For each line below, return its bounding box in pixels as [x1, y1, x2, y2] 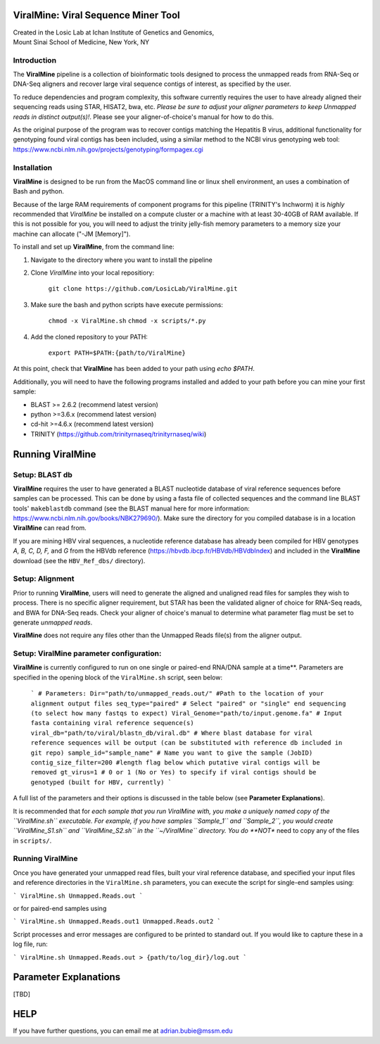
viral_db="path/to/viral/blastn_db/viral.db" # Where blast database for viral [30, 729, 313, 737]
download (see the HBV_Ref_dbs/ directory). [13, 556, 146, 565]
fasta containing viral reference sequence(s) [30, 719, 194, 727]
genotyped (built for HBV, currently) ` [30, 778, 172, 786]
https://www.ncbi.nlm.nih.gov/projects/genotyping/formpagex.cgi [13, 145, 203, 153]
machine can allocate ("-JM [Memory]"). [13, 229, 131, 238]
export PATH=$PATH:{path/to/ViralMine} [48, 349, 186, 357]
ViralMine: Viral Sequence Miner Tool [13, 9, 181, 21]
